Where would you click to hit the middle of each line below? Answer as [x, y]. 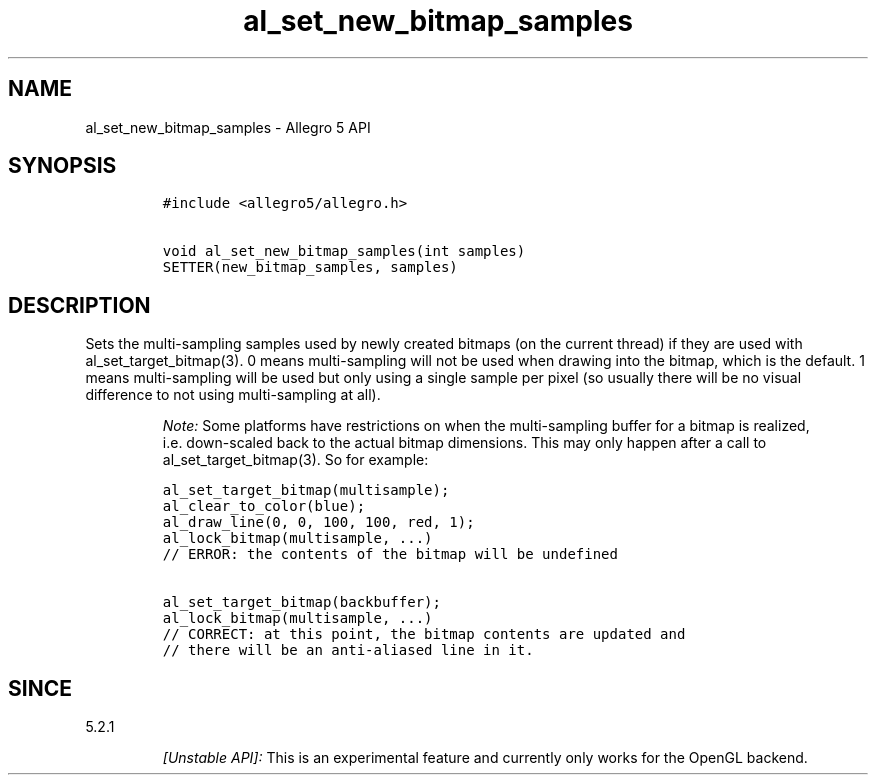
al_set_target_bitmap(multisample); [306, 490]
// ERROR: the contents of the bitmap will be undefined [390, 554]
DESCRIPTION [79, 305]
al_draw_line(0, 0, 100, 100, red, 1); [318, 522]
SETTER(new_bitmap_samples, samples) [310, 267]
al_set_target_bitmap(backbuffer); [301, 602]
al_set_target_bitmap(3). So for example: [295, 460]
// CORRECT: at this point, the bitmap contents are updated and [424, 634]
